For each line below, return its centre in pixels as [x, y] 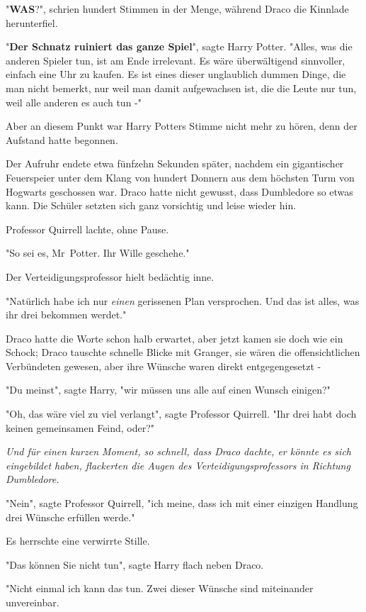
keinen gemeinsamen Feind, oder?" [80, 427]
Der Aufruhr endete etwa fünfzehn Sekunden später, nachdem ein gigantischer [175, 163]
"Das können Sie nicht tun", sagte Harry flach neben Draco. [135, 564]
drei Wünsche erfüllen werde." [70, 517]
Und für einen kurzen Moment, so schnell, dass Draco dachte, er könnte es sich [178, 451]
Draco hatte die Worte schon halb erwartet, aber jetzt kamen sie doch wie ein [175, 338]
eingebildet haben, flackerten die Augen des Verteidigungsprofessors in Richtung [178, 465]
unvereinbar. [33, 602]
